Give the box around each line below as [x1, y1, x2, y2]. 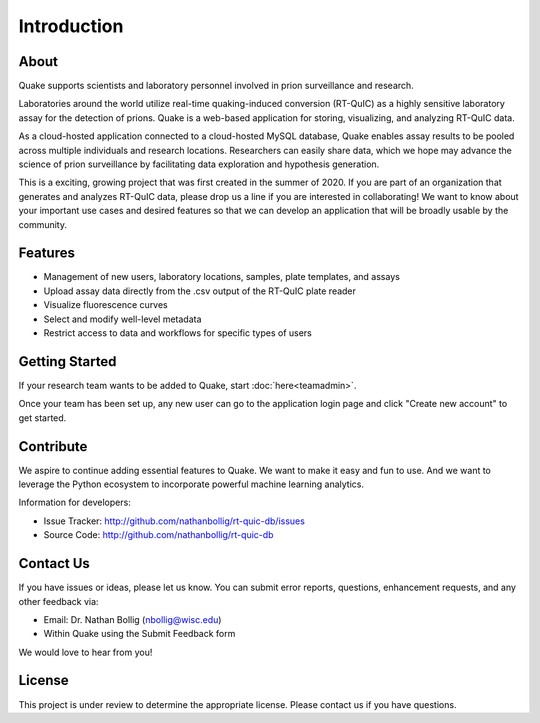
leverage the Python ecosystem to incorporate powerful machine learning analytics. [18, 478, 365, 490]
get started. [18, 411, 67, 424]
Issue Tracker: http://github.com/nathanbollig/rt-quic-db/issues [43, 515, 305, 527]
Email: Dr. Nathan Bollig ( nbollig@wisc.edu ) [43, 613, 222, 625]
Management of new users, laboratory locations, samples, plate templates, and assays [43, 271, 400, 283]
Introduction [18, 15, 124, 37]
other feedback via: [18, 595, 99, 607]
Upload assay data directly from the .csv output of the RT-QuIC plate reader [43, 285, 357, 297]
